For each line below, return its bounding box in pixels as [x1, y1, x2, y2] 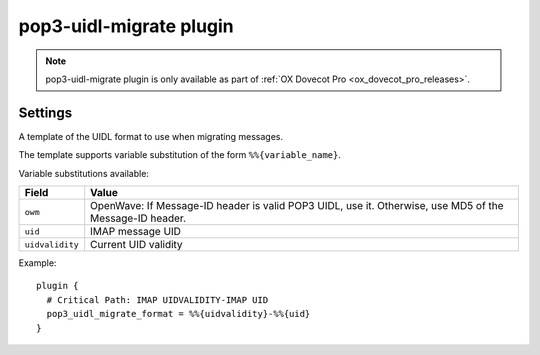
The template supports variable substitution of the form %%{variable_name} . [18, 149, 342, 161]
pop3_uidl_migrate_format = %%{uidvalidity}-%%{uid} [46, 308, 311, 320]
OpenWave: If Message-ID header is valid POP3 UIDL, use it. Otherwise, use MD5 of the [90, 199, 504, 213]
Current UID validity [90, 238, 184, 252]
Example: [18, 257, 57, 269]
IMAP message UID [90, 225, 182, 239]
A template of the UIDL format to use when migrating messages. [18, 130, 284, 142]
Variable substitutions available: [18, 167, 150, 179]
